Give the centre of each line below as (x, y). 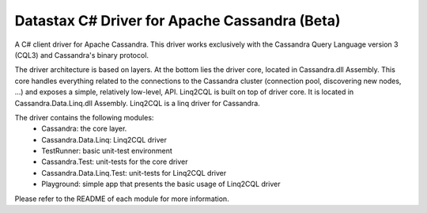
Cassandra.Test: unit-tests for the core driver (115, 162)
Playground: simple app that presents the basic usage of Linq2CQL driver (161, 184)
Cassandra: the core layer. (84, 129)
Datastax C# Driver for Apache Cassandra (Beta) (178, 21)
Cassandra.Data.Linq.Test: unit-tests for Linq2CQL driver (134, 173)
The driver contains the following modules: (84, 117)
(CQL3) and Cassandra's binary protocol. (82, 55)
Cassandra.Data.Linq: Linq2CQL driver (104, 139)
